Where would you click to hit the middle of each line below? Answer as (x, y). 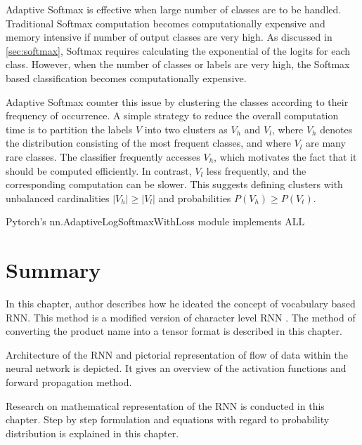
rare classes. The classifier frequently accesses (103, 156)
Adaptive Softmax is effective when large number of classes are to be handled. (174, 9)
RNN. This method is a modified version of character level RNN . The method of (181, 317)
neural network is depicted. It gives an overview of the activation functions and (176, 368)
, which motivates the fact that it (285, 156)
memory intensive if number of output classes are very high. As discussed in (169, 37)
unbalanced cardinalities (58, 198)
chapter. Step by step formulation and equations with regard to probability (168, 419)
